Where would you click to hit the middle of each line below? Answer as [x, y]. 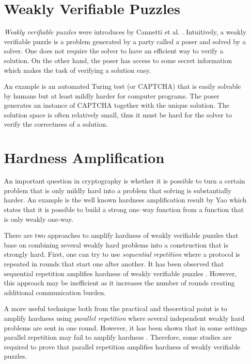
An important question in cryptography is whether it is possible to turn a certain [125, 181]
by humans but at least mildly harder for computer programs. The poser [112, 95]
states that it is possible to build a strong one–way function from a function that [124, 209]
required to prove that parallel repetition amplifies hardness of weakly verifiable [122, 346]
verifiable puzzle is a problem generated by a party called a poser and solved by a [125, 41]
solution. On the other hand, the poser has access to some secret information [118, 60]
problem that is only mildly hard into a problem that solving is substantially [118, 190]
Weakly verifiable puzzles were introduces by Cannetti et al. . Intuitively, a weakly [125, 32]
